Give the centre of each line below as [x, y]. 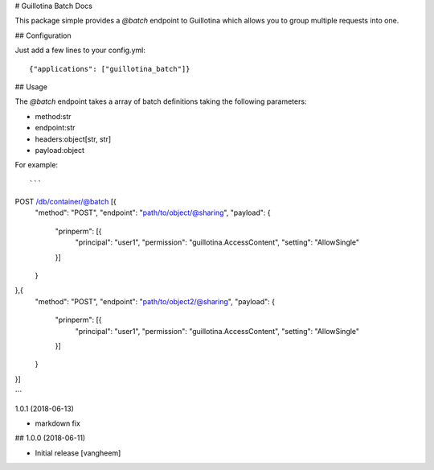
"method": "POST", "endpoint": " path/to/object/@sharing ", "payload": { [153, 212]
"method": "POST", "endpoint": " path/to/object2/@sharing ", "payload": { [155, 301]
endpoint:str [55, 128]
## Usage [31, 87]
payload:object [59, 150]
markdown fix [57, 423]
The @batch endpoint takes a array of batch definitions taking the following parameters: [161, 101]
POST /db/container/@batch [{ [66, 202]
